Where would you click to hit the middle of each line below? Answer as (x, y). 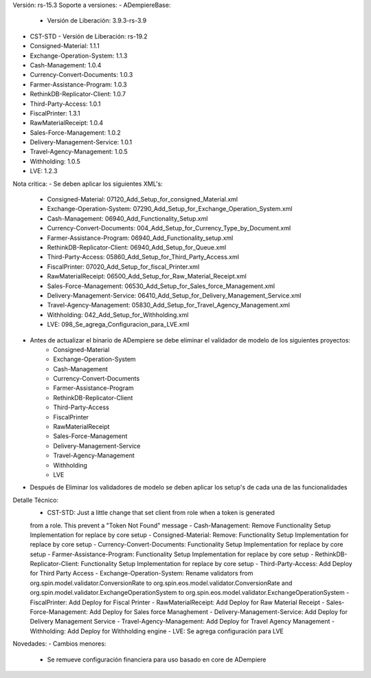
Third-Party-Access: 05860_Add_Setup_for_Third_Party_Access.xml (143, 257)
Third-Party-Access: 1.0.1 (65, 104)
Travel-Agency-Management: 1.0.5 (79, 152)
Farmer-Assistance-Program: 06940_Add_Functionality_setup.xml (140, 238)
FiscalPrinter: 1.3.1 (55, 113)
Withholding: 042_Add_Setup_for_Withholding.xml (118, 315)
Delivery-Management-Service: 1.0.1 (81, 142)
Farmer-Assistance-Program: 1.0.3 (78, 84)
